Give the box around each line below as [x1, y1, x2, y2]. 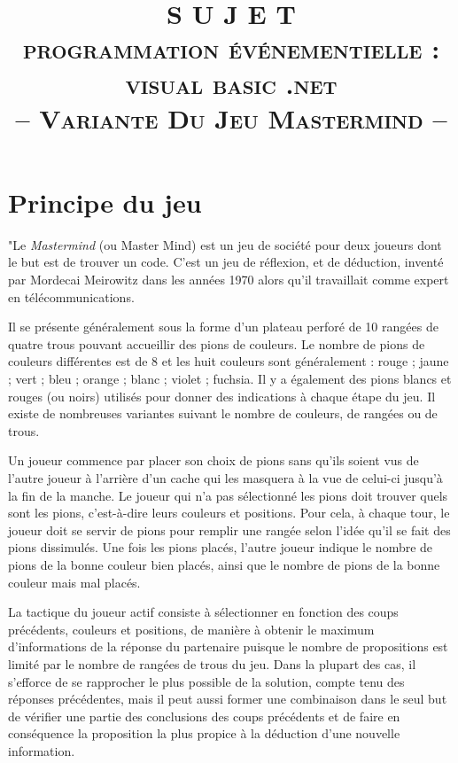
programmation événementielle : [22, 30, 440, 66]
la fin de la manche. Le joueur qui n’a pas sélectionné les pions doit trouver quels [8, 486, 448, 504]
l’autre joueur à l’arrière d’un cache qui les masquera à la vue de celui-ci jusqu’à [8, 469, 443, 487]
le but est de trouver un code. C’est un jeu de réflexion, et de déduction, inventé [8, 253, 444, 271]
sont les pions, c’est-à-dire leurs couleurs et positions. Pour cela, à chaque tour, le [8, 503, 450, 522]
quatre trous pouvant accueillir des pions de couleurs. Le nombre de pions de [8, 334, 425, 353]
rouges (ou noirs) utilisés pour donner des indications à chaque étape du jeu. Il [8, 386, 436, 405]
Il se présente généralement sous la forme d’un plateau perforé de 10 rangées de [8, 317, 439, 336]
